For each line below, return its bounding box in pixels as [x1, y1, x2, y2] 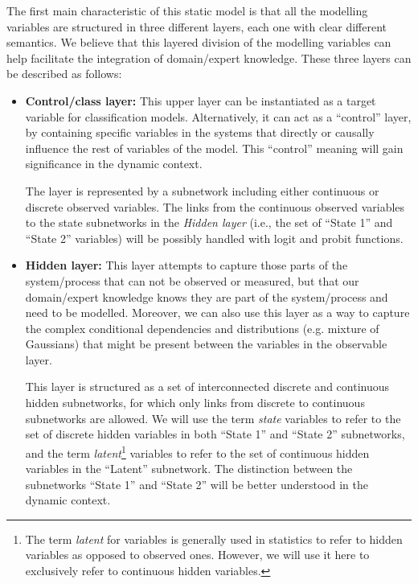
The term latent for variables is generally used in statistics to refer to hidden [25, 530, 403, 547]
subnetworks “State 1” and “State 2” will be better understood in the [25, 475, 368, 492]
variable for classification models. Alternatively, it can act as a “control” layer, [25, 108, 412, 125]
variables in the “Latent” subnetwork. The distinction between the [25, 460, 353, 477]
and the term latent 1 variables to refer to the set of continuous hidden [25, 442, 370, 461]
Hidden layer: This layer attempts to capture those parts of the [25, 257, 348, 273]
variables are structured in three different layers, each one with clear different [6, 18, 387, 35]
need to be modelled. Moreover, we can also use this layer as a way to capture [25, 304, 410, 321]
